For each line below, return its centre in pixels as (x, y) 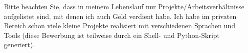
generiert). (20, 44)
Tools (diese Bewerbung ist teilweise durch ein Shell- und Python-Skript (112, 35)
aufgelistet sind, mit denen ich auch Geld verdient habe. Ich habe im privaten (120, 16)
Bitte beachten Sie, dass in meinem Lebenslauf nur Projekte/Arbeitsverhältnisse (124, 6)
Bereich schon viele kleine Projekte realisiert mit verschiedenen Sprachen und (120, 26)
